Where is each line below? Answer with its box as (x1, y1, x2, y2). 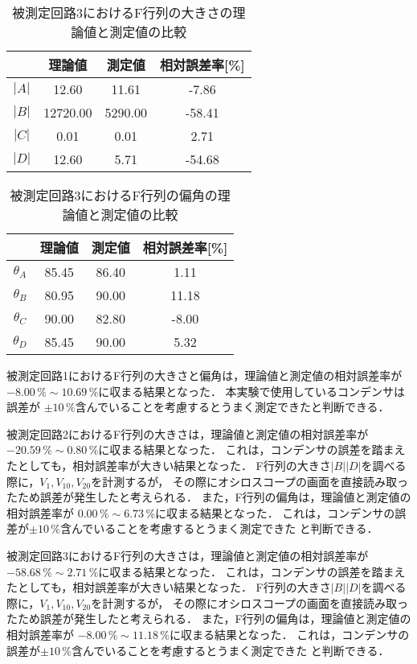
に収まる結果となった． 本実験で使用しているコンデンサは (98, 382, 406, 399)
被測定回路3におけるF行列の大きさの (12, 3, 233, 22)
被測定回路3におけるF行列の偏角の (10, 186, 218, 204)
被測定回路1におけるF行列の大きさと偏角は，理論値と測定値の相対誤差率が (6, 367, 403, 383)
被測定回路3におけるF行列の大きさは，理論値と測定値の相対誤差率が (6, 546, 369, 563)
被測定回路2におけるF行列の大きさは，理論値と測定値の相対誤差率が (6, 425, 369, 442)
